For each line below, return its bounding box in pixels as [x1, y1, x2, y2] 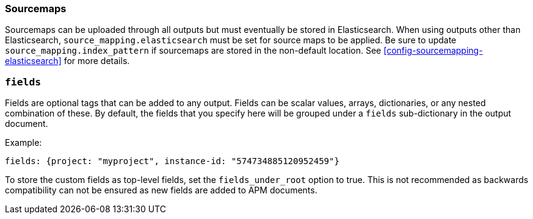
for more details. [63, 56, 130, 66]
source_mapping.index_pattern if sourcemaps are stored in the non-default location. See [5, 45, 382, 56]
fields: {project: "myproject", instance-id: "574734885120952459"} [5, 156, 339, 167]
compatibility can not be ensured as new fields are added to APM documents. [5, 185, 317, 196]
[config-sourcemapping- [383, 45, 483, 56]
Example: [5, 137, 42, 148]
